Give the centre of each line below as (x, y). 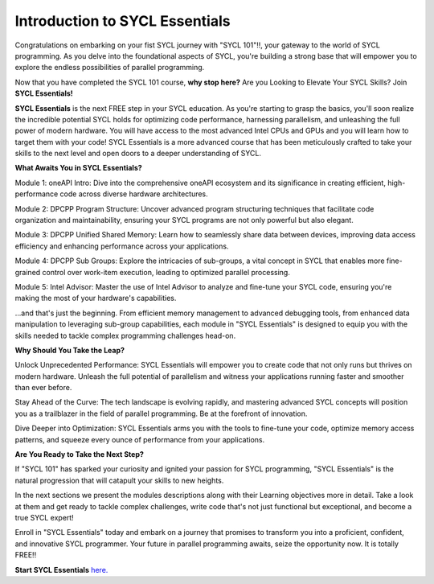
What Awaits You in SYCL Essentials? (78, 168)
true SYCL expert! (44, 518)
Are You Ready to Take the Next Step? (80, 454)
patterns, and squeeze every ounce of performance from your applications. (140, 439)
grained (28, 272)
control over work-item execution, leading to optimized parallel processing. (166, 272)
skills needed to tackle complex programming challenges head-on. (125, 335)
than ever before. (43, 388)
